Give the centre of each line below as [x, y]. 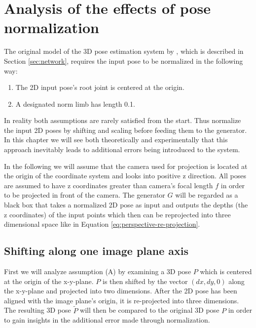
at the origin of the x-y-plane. [49, 281]
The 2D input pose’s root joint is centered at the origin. [100, 87]
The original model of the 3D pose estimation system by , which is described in [124, 51]
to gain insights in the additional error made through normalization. [107, 320]
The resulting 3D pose [37, 310]
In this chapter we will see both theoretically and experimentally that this [116, 140]
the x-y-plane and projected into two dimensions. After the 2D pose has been [121, 291]
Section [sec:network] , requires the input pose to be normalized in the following [124, 61]
